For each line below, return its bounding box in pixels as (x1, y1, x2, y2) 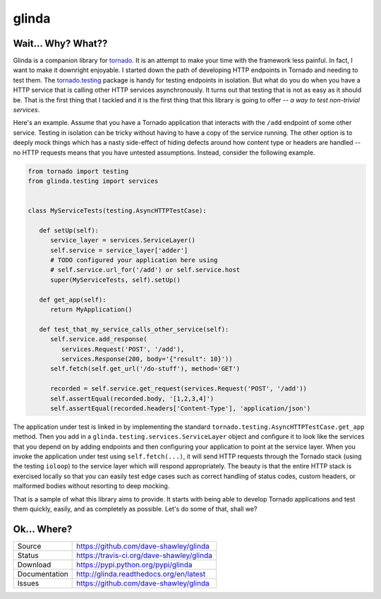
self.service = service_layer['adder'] (50, 246, 188, 254)
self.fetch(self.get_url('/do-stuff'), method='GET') (50, 364, 241, 373)
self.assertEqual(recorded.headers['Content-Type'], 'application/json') (50, 404, 311, 413)
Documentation (17, 569, 68, 579)
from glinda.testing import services (28, 177, 159, 185)
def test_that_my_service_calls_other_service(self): (39, 325, 229, 333)
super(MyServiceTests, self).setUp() (50, 275, 181, 284)
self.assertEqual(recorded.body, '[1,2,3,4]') (50, 394, 214, 403)
